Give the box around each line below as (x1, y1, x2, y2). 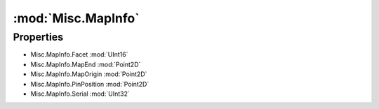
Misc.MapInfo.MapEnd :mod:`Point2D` (30, 60, 141, 68)
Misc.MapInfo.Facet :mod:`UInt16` (30, 50, 128, 59)
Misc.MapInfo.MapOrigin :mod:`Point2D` (30, 70, 147, 78)
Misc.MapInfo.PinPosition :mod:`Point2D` (30, 80, 149, 88)
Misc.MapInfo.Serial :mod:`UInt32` (30, 89, 130, 98)
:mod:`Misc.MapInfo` (13, 10, 140, 26)
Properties (13, 31, 63, 43)
